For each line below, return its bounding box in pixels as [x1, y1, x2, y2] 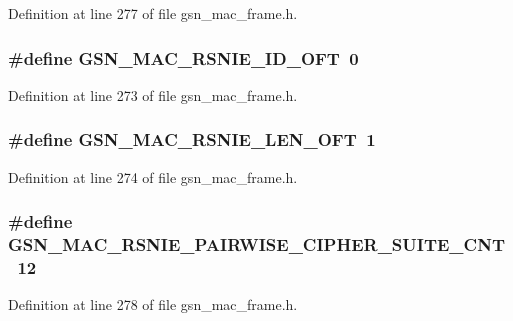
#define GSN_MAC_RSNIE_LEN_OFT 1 [8, 127, 376, 152]
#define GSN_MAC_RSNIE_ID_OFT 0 [8, 45, 359, 70]
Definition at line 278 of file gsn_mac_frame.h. [8, 294, 298, 315]
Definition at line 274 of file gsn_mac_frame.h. [8, 166, 298, 187]
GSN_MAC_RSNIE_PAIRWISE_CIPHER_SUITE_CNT [8, 232, 505, 257]
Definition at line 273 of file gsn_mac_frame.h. [8, 84, 298, 105]
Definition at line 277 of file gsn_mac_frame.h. [8, 3, 298, 23]
